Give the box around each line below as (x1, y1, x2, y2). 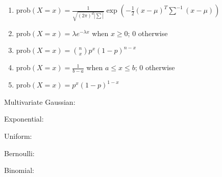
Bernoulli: (4, 147, 35, 158)
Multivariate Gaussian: (4, 96, 76, 107)
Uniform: (4, 130, 32, 141)
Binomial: (4, 165, 34, 175)
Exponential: (4, 113, 44, 124)
